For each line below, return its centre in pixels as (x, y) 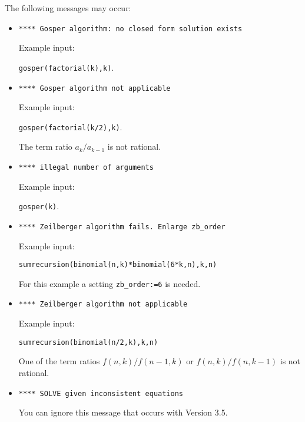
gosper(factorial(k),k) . (66, 67)
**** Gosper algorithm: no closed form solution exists (130, 29)
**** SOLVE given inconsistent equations (101, 393)
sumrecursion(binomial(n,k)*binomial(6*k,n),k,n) (118, 265)
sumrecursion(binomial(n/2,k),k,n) (88, 342)
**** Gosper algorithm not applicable (95, 88)
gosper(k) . (39, 206)
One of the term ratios (59, 361)
